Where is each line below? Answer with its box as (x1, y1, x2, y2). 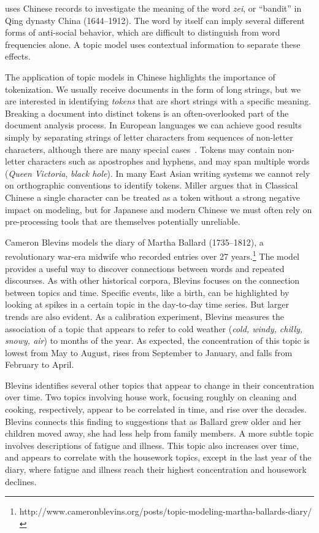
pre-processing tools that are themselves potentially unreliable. (5, 215, 240, 228)
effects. (5, 50, 31, 63)
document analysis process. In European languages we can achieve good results (5, 119, 302, 131)
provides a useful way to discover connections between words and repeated (5, 262, 285, 274)
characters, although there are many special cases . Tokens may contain (5, 142, 275, 155)
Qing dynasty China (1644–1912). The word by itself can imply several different (5, 14, 305, 26)
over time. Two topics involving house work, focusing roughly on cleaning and (5, 391, 297, 403)
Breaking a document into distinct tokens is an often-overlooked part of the (5, 106, 289, 119)
